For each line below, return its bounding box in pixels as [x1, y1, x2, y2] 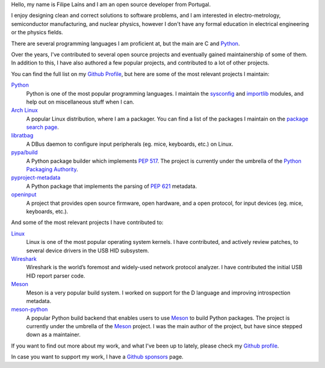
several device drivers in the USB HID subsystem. [26, 247, 150, 254]
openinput [11, 191, 37, 198]
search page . [26, 123, 60, 131]
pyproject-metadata [11, 174, 61, 181]
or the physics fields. [11, 29, 63, 36]
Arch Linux [11, 107, 39, 114]
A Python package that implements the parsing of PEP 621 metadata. [26, 182, 197, 190]
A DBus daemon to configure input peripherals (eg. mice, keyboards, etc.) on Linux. [26, 140, 234, 148]
